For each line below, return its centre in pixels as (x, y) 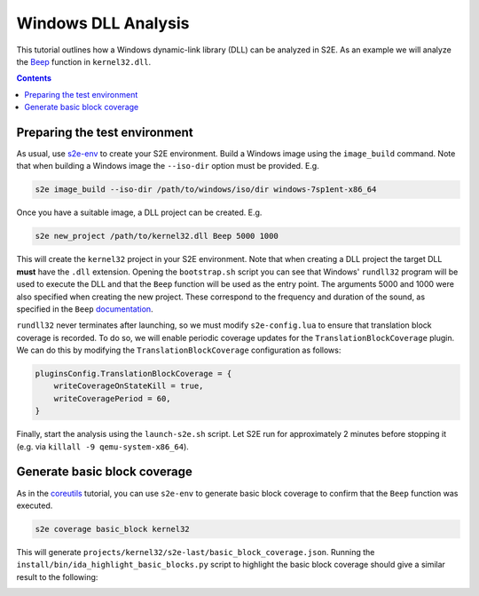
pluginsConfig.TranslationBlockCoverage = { (133, 374)
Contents (34, 78)
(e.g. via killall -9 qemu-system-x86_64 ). (103, 446)
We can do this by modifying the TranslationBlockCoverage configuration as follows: (179, 350)
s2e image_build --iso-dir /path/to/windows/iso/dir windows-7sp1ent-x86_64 (206, 190)
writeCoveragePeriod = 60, (113, 398)
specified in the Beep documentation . (85, 309)
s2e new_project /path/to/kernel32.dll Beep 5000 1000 (157, 236)
